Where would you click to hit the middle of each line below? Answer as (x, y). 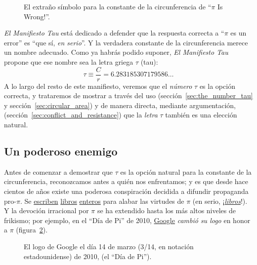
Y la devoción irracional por (46, 210)
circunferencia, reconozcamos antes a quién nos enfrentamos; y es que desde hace (126, 181)
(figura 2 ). (32, 230)
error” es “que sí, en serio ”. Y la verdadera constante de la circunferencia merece (126, 42)
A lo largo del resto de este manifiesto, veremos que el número (98, 86)
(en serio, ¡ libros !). (220, 201)
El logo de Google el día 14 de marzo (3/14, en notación (109, 246)
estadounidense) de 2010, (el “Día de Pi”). (88, 256)
